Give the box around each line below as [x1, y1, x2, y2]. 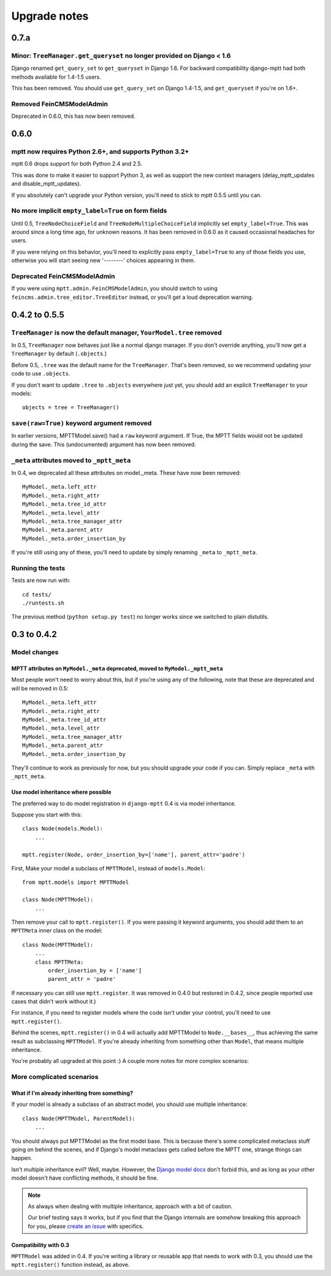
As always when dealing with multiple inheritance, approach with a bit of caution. [28, 1202, 233, 1210]
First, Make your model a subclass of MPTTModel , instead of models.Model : [11, 865, 205, 872]
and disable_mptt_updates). [11, 180, 82, 187]
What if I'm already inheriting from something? [11, 1089, 133, 1097]
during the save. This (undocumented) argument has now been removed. [11, 441, 196, 448]
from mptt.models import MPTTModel [22, 879, 129, 886]
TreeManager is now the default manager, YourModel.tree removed [11, 328, 222, 337]
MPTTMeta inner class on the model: [11, 927, 103, 934]
